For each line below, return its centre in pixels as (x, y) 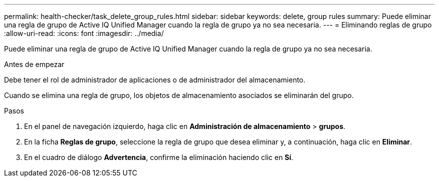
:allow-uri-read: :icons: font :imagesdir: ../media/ (84, 33)
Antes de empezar (34, 64)
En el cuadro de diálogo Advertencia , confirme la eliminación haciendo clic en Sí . (159, 157)
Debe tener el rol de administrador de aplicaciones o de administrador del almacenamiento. (155, 80)
